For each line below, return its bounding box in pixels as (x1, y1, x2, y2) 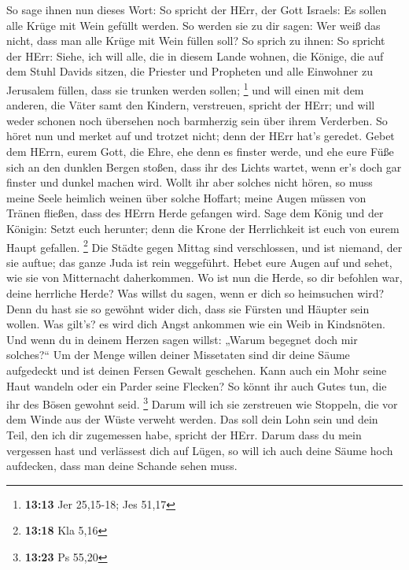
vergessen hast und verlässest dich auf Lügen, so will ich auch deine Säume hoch (6, 442, 393, 458)
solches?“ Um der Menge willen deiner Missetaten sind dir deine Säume (6, 346, 350, 363)
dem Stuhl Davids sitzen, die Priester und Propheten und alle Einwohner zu (6, 63, 373, 80)
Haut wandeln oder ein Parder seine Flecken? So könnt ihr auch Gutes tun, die (6, 377, 387, 394)
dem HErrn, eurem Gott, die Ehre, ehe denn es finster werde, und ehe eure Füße (6, 143, 394, 159)
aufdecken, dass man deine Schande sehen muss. (6, 457, 238, 474)
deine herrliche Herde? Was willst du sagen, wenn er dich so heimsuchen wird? (6, 285, 385, 301)
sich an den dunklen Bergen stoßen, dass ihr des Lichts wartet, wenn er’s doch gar (6, 158, 402, 175)
